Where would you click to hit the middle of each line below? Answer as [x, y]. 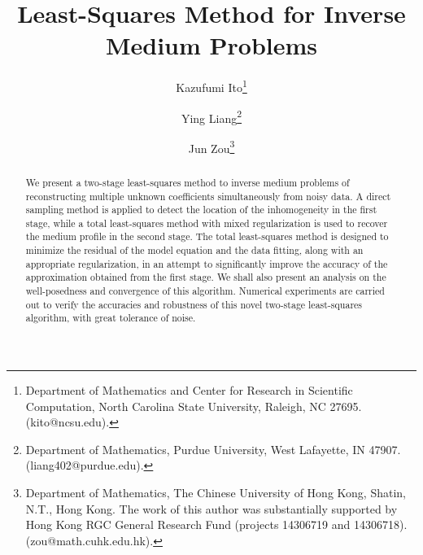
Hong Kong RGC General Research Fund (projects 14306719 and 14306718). [216, 524]
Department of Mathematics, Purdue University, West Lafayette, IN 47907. [213, 449]
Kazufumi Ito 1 [211, 86]
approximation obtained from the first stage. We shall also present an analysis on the [206, 277]
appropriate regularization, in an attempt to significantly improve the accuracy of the [207, 263]
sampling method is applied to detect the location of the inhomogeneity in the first [201, 210]
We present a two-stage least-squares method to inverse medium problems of [188, 182]
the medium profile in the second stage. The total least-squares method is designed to [207, 236]
